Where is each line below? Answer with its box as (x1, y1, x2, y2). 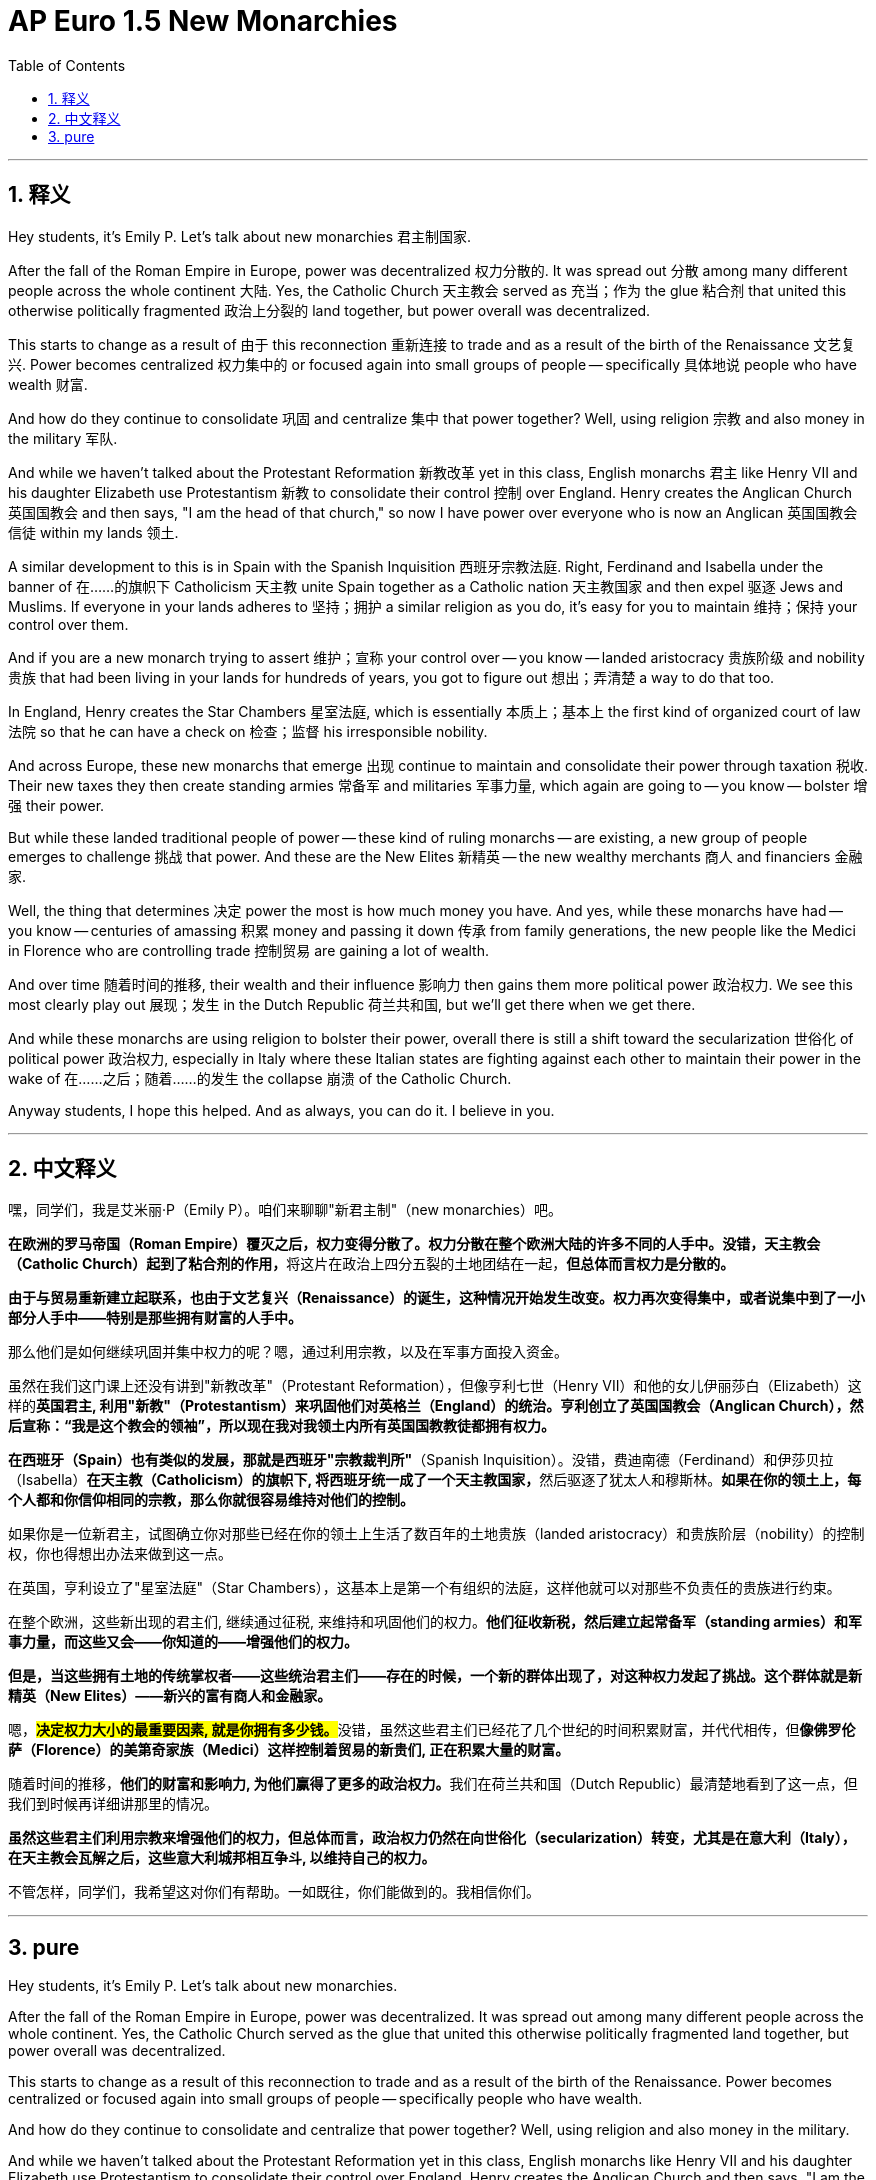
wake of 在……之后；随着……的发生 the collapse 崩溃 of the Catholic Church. (8, 1069, 512, 1087)
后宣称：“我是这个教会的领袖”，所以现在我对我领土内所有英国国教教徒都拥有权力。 (8, 1417, 556, 1435)
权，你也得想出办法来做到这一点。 (8, 1545, 232, 1563)
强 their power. (8, 796, 105, 814)
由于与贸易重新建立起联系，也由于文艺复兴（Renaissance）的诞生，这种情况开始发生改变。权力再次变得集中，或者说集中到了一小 (8, 1289, 866, 1307)
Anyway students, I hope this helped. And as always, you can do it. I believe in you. (8, 1101, 555, 1119)
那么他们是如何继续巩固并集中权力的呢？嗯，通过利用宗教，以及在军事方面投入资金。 (8, 1343, 568, 1361)
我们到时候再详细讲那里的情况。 (8, 1795, 218, 1813)
